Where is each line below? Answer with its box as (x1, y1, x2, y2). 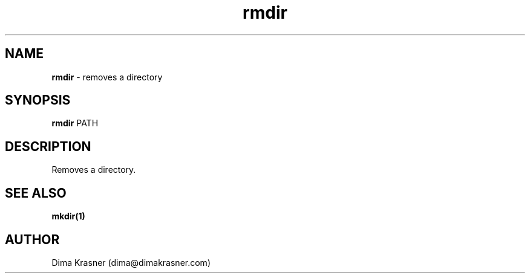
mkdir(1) (51, 211, 85, 222)
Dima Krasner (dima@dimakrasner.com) (51, 257, 211, 268)
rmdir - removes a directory (51, 71, 163, 82)
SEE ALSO (5, 185, 67, 201)
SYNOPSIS (5, 92, 71, 108)
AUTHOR (5, 231, 60, 247)
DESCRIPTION (5, 138, 91, 154)
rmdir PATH (51, 118, 99, 129)
